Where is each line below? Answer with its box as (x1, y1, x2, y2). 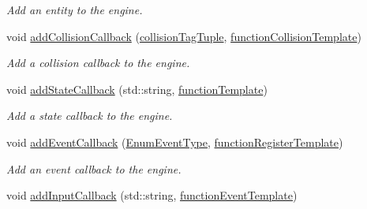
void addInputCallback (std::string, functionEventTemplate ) (6, 187, 298, 203)
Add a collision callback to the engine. (6, 54, 190, 71)
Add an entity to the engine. (6, 2, 143, 17)
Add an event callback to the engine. (6, 160, 182, 177)
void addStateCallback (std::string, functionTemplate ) (6, 80, 268, 97)
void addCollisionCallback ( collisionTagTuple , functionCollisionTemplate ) (6, 28, 361, 44)
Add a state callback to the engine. (6, 107, 173, 124)
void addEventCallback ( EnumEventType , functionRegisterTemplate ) (6, 133, 343, 150)
